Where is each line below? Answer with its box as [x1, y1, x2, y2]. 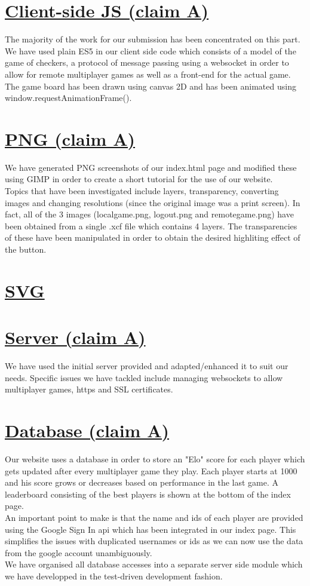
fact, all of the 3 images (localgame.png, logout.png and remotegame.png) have [5, 208, 294, 220]
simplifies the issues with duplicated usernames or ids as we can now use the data [5, 535, 303, 547]
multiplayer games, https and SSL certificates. [5, 383, 173, 395]
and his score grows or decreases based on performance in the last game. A [5, 476, 279, 489]
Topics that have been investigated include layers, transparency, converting [5, 185, 279, 197]
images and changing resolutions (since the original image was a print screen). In [5, 196, 300, 208]
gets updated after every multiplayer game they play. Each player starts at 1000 [5, 464, 297, 477]
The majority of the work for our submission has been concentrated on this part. [5, 33, 300, 45]
